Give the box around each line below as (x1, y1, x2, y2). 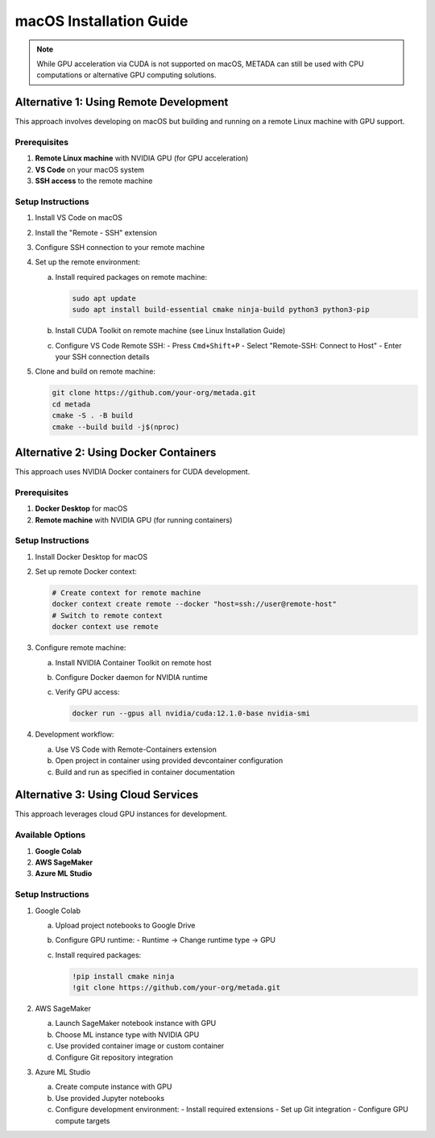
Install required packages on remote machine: (55, 272, 208, 281)
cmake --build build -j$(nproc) (52, 422, 180, 431)
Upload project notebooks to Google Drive (55, 920, 196, 930)
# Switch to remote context (52, 611, 163, 620)
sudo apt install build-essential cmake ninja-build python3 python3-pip (72, 305, 370, 315)
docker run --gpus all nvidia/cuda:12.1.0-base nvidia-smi (72, 709, 310, 718)
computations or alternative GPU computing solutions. (36, 70, 217, 80)
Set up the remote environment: (35, 257, 141, 267)
